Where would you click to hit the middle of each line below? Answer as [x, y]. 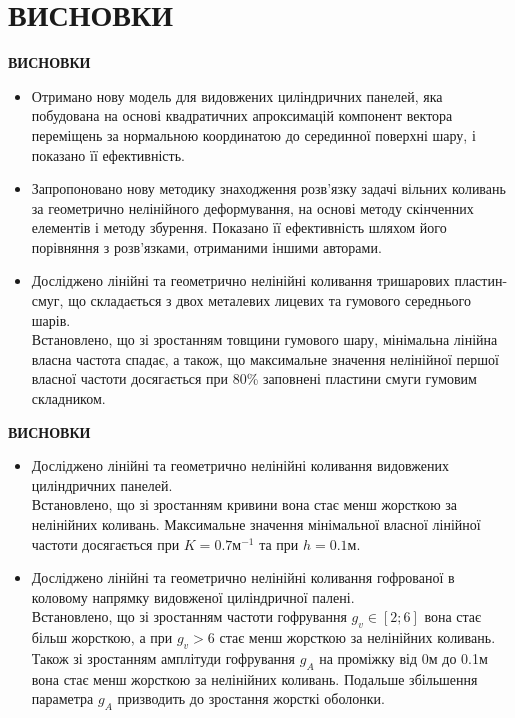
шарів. [51, 319]
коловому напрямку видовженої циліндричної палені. [193, 596]
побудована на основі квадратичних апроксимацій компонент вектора [242, 115]
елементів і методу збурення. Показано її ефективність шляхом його [239, 227]
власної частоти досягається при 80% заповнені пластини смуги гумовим [254, 378]
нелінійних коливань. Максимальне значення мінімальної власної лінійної [256, 524]
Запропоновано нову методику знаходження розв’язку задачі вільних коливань [268, 188]
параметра [62, 698]
